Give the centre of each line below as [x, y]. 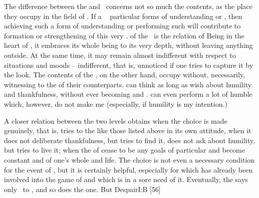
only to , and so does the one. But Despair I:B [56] [82, 189]
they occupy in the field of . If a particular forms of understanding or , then [123, 16]
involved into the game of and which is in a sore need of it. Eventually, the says [126, 179]
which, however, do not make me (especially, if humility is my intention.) [116, 103]
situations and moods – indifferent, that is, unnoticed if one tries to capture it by [129, 65]
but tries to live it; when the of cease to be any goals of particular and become [124, 150]
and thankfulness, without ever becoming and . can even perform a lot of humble [128, 94]
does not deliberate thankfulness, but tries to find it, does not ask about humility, [130, 140]
